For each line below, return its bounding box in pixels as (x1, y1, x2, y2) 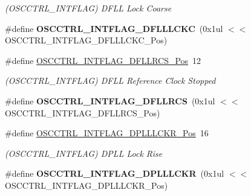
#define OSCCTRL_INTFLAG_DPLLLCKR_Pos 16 (5, 127, 209, 139)
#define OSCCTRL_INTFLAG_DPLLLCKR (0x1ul (5, 167, 224, 180)
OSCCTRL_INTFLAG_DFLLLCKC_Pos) (5, 34, 168, 46)
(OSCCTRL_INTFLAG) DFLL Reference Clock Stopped (5, 74, 216, 87)
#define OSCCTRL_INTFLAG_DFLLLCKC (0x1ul (5, 22, 223, 34)
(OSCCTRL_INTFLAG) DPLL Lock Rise (5, 147, 163, 159)
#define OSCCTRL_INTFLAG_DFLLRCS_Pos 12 (5, 54, 201, 66)
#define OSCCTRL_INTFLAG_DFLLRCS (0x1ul (5, 94, 215, 107)
